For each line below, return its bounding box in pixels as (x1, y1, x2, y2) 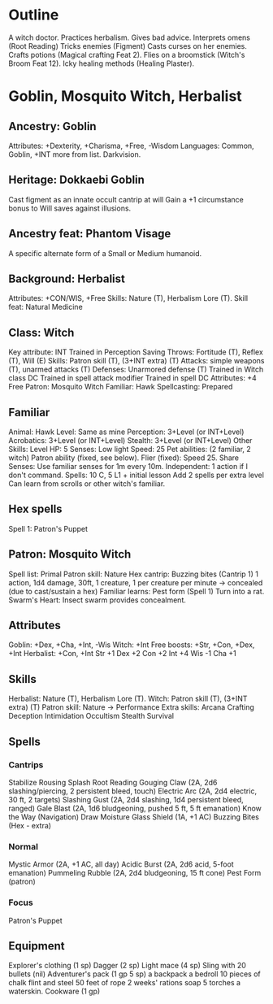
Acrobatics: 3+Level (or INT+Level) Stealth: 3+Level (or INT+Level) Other (8, 436, 253, 445)
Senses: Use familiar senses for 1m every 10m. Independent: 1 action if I (8, 462, 248, 471)
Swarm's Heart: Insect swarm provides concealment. (8, 595, 187, 605)
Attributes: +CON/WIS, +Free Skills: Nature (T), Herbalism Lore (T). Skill (8, 293, 249, 303)
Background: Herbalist (8, 272, 126, 285)
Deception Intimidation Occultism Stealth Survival (8, 711, 175, 721)
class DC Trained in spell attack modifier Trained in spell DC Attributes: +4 (8, 373, 258, 383)
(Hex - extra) (8, 820, 51, 830)
